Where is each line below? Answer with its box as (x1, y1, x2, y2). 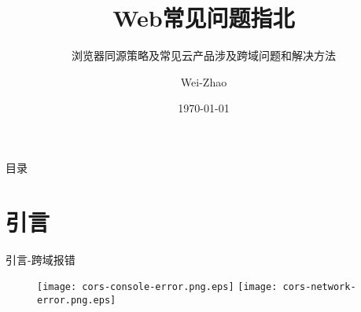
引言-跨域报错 (6, 251, 76, 267)
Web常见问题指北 (112, 2, 295, 34)
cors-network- (282, 281, 356, 293)
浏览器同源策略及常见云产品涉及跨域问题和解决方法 (72, 47, 336, 64)
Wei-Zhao (180, 73, 227, 90)
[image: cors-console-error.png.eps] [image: (37, 281, 278, 293)
